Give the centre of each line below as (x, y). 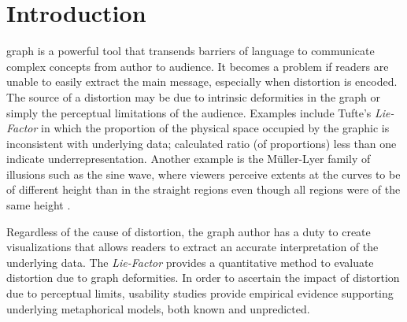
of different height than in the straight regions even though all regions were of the (203, 189)
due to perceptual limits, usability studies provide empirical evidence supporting (200, 293)
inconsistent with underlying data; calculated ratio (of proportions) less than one (202, 143)
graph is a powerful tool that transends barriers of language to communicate (191, 51)
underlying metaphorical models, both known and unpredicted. (158, 308)
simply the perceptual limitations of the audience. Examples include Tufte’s (189, 112)
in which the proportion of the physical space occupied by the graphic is (215, 128)
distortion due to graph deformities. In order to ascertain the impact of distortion (203, 278)
